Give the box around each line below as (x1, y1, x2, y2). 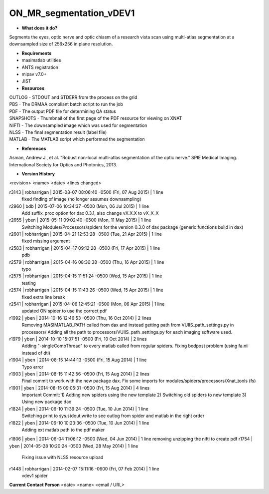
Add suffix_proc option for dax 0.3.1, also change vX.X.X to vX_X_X (21, 210, 159, 216)
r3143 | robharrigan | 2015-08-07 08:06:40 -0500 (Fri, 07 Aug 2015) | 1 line (9, 189, 164, 195)
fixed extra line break (21, 294, 65, 300)
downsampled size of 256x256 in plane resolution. (9, 41, 113, 47)
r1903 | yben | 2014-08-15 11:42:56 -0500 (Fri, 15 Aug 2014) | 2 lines (9, 371, 149, 377)
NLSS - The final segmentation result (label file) (9, 129, 107, 135)
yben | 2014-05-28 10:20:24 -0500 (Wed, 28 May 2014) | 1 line (9, 443, 138, 449)
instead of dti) (21, 350, 51, 356)
